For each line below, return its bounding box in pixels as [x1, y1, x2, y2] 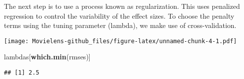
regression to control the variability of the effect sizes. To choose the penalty [4, 10, 235, 21]
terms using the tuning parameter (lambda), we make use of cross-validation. [4, 20, 237, 30]
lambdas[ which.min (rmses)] [4, 52, 91, 62]
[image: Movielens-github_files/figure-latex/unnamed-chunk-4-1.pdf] [4, 37, 237, 45]
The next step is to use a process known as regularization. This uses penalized [4, 1, 240, 11]
